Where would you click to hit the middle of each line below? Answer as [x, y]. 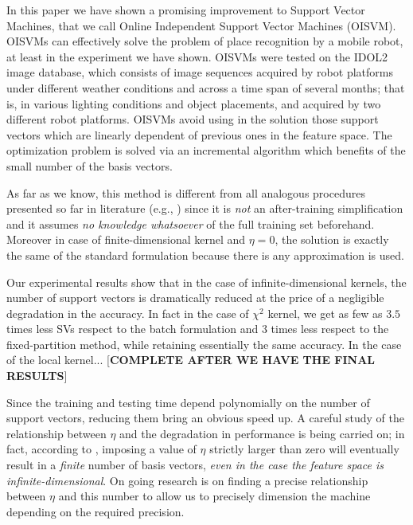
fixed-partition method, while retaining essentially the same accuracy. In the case [204, 344]
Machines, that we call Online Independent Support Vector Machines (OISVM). [201, 25]
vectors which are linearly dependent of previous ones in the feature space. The [199, 134]
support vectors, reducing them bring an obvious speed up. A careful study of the [205, 418]
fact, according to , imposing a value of [101, 449]
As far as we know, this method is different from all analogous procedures [186, 192]
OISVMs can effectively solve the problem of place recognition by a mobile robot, [205, 41]
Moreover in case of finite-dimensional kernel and [126, 239]
